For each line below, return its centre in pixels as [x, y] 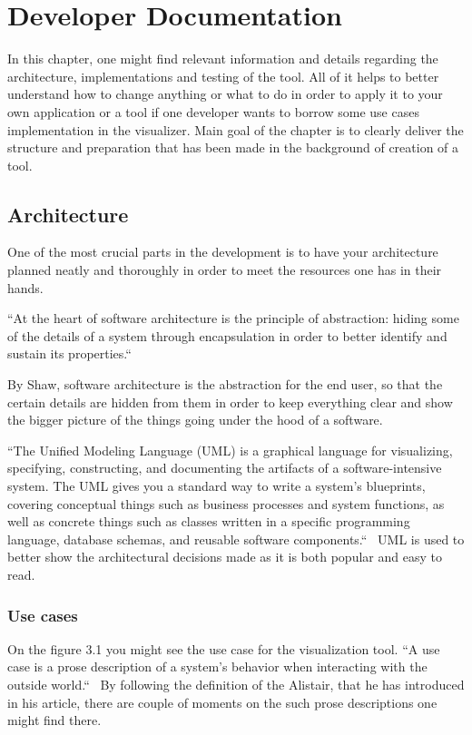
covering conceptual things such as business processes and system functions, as [226, 503]
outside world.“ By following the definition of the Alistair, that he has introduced [236, 684]
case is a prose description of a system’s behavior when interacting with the [217, 666]
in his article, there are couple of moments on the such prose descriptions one [222, 702]
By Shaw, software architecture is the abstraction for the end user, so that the [225, 384]
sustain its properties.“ [69, 353]
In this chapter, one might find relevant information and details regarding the [223, 59]
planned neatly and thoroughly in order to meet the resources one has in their [225, 270]
